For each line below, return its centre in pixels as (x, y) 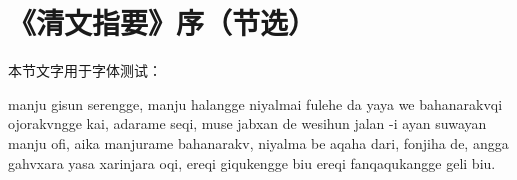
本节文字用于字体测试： (85, 70)
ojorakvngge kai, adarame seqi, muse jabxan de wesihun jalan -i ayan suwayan (247, 123)
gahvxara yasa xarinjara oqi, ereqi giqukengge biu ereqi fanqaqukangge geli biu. (252, 162)
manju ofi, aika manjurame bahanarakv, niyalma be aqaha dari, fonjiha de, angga (258, 142)
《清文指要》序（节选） (162, 22)
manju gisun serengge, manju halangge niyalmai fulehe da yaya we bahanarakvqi (255, 103)
